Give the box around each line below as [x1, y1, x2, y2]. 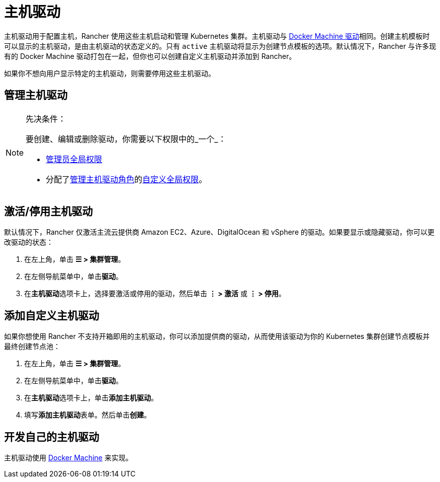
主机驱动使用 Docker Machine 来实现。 [4, 453, 133, 462]
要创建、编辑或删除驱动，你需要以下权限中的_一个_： [26, 133, 226, 144]
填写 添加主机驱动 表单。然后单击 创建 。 [24, 410, 151, 420]
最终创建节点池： [4, 342, 60, 351]
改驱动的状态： [4, 238, 53, 247]
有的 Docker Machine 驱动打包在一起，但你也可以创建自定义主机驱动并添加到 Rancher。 [4, 51, 296, 60]
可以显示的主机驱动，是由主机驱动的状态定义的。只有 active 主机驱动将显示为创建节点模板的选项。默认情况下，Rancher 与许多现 [4, 41, 436, 50]
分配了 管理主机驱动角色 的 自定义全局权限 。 [46, 174, 207, 184]
